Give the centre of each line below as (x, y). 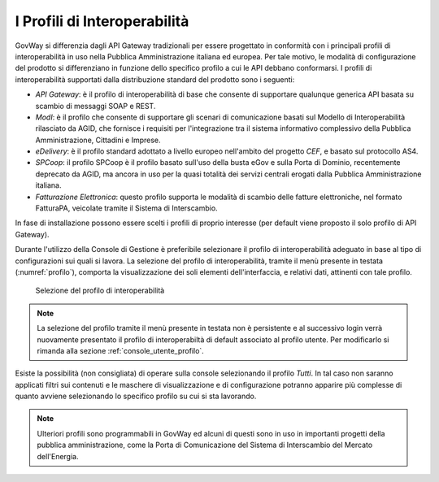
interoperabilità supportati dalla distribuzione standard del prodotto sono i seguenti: (155, 79)
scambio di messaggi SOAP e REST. (96, 106)
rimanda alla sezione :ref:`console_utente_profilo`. (121, 350)
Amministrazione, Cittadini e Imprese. (98, 140)
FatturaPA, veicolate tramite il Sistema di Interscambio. (127, 208)
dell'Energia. (58, 456)
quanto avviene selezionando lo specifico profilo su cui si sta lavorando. (136, 396)
